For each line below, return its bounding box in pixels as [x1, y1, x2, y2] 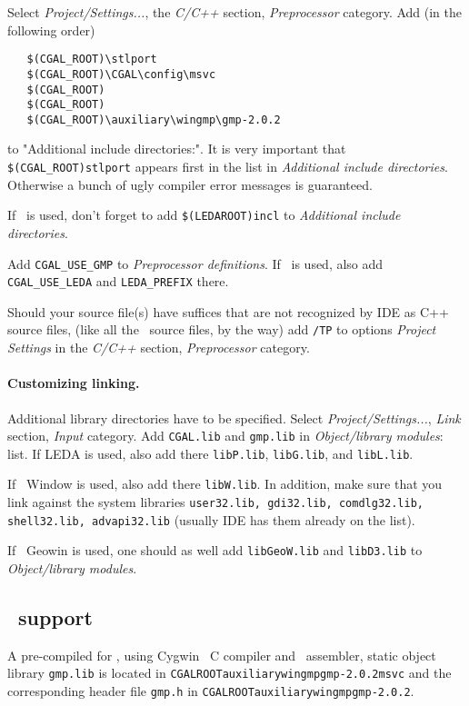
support [18, 603, 93, 631]
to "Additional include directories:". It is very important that [7, 139, 346, 158]
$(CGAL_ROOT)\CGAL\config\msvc [26, 67, 216, 81]
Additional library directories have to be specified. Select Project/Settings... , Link [7, 408, 461, 427]
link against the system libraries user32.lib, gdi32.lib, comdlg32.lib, [7, 492, 424, 512]
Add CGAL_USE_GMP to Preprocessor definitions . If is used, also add [7, 254, 384, 273]
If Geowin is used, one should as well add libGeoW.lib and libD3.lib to [7, 541, 423, 560]
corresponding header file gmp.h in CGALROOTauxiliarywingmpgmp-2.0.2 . [7, 681, 414, 701]
